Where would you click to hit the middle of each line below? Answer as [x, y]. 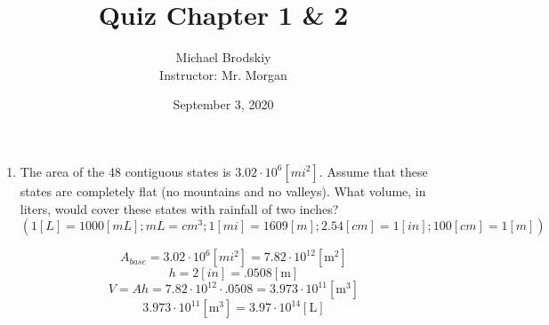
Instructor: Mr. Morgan [223, 74]
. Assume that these [373, 171]
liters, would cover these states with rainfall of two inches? [179, 208]
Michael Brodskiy [223, 57]
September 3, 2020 [223, 104]
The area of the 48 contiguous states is [125, 171]
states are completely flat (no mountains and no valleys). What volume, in [223, 190]
